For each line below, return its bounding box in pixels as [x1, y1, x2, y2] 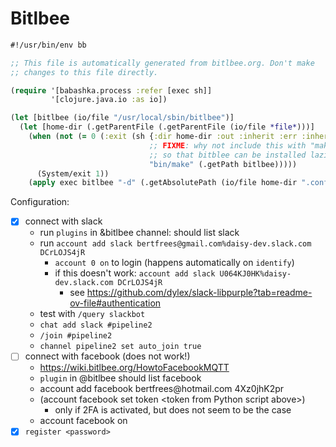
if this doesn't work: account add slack [54, 267, 216, 279]
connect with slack [24, 215, 103, 227]
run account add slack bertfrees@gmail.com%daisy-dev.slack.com [39, 237, 312, 249]
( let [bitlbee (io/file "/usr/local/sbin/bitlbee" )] [10, 113, 235, 123]
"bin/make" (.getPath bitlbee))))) [148, 159, 298, 169]
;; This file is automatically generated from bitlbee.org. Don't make [10, 58, 315, 68]
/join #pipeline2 [39, 331, 113, 341]
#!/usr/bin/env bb [10, 40, 87, 50]
